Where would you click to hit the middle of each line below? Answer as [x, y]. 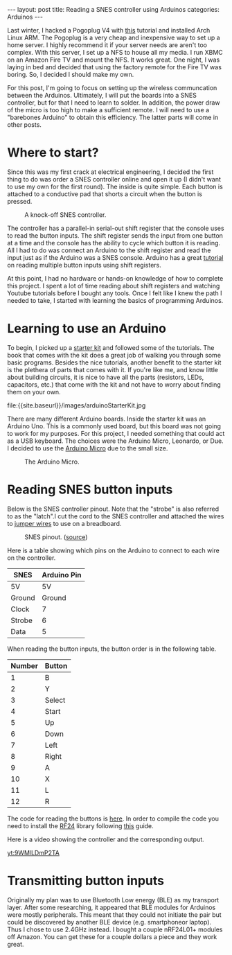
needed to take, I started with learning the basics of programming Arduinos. [115, 300]
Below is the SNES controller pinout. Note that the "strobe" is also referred [113, 509]
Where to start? [53, 153]
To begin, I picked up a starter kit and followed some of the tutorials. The [111, 347]
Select [55, 700]
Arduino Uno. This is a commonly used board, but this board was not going [114, 426]
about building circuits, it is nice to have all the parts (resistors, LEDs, [106, 377]
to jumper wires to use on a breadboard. [64, 523]
